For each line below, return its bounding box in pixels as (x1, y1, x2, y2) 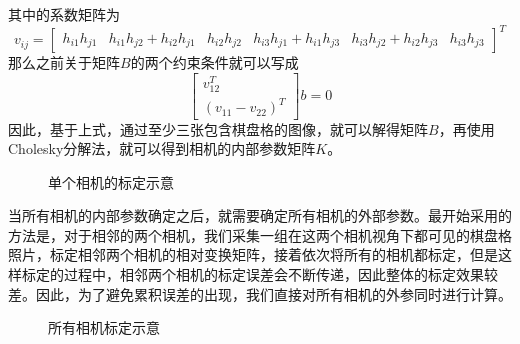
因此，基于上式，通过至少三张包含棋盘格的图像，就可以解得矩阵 (8, 118, 428, 139)
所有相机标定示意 (48, 317, 160, 338)
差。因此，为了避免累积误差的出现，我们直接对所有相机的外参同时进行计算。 (8, 283, 512, 304)
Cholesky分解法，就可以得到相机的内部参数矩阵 (8, 138, 316, 159)
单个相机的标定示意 (48, 171, 174, 192)
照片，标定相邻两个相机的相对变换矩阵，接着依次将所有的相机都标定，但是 (8, 244, 498, 265)
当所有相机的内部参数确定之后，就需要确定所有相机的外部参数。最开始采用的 (8, 205, 512, 226)
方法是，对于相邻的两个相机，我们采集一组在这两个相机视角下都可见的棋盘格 (8, 224, 512, 245)
